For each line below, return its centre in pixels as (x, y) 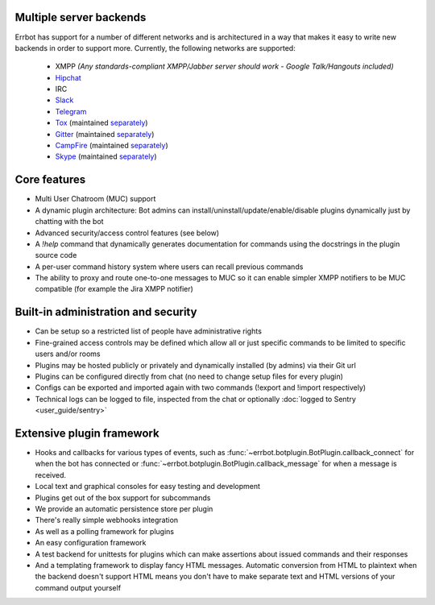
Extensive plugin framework (87, 433)
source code (56, 255)
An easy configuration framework (91, 543)
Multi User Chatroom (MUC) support (95, 199)
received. (51, 474)
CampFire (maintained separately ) (112, 146)
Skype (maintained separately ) (106, 156)
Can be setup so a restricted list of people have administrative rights (148, 331)
